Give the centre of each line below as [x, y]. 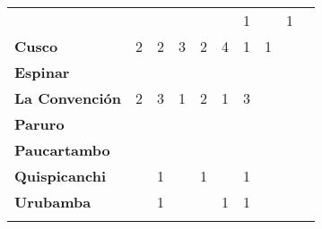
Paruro [39, 124]
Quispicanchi [61, 176]
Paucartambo [62, 150]
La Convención [68, 98]
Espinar [42, 72]
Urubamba [53, 202]
